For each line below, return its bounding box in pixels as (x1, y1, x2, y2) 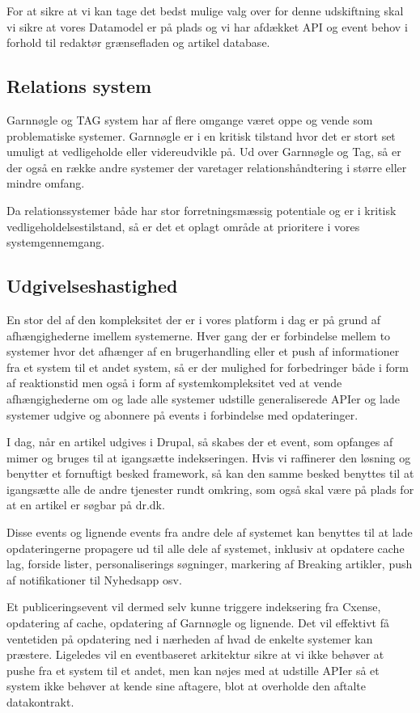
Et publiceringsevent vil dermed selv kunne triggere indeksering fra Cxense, (6, 598, 381, 615)
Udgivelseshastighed (6, 273, 178, 298)
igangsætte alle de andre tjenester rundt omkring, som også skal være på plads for (6, 480, 414, 497)
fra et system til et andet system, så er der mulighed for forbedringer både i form (6, 358, 409, 375)
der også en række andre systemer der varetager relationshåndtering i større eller (6, 158, 407, 175)
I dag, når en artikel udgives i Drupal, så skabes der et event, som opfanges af (6, 433, 393, 450)
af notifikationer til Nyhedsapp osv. (6, 571, 182, 588)
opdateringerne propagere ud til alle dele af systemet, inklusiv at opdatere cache (6, 539, 405, 556)
